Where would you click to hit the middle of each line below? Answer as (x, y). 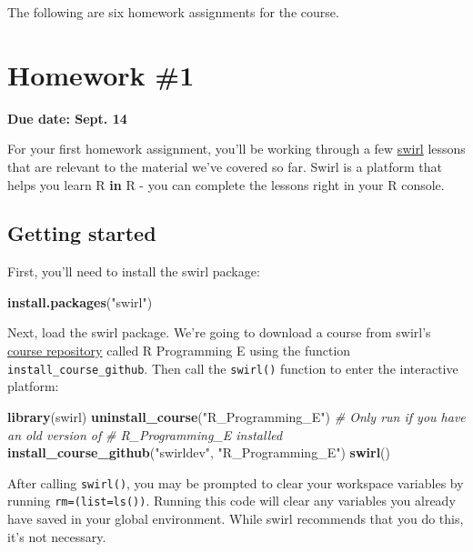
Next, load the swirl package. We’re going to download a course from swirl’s (219, 332)
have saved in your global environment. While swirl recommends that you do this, (236, 519)
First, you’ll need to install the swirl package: (134, 271)
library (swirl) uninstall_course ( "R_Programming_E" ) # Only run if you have (236, 416)
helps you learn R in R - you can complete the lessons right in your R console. (226, 184)
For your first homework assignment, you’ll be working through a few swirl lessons (236, 149)
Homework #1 (101, 74)
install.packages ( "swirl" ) (80, 301)
